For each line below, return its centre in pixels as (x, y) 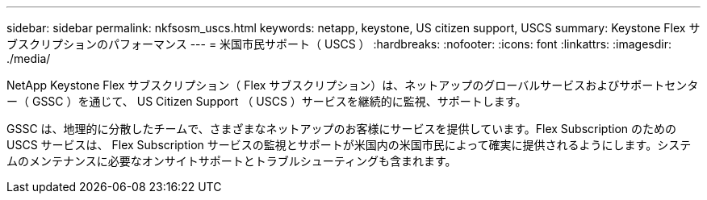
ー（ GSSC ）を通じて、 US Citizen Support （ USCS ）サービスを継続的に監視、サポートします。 (267, 101)
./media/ (29, 58)
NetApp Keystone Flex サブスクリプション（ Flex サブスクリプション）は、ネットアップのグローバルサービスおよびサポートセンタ (353, 85)
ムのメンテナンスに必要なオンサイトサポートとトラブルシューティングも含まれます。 (232, 161)
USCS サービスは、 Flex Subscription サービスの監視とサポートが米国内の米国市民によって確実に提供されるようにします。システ (349, 145)
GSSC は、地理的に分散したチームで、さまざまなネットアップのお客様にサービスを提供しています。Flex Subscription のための (342, 129)
